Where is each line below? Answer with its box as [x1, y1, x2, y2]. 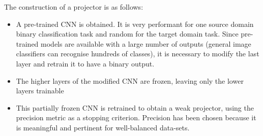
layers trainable [16, 85, 64, 96]
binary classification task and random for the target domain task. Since [16, 28, 239, 39]
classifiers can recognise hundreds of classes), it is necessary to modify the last [16, 48, 259, 59]
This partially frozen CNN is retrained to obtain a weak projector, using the [16, 102, 254, 113]
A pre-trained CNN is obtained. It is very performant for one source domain [16, 18, 254, 29]
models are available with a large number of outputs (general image [41, 38, 251, 49]
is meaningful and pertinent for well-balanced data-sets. [16, 122, 190, 132]
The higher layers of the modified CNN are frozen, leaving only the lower [16, 75, 244, 86]
